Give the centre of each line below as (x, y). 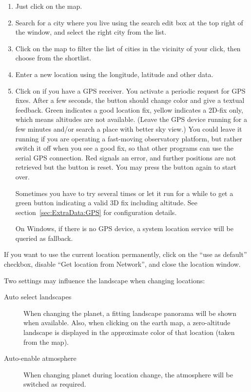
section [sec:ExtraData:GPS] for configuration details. (96, 212)
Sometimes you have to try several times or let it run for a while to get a (124, 193)
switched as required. (55, 384)
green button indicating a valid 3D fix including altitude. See (106, 203)
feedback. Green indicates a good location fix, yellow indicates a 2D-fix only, (129, 109)
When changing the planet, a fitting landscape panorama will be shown (130, 313)
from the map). (46, 342)
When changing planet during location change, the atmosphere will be (128, 374)
